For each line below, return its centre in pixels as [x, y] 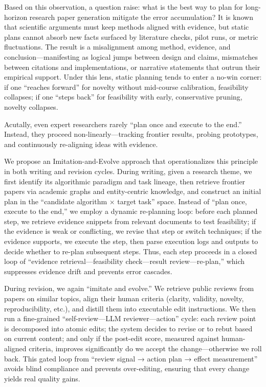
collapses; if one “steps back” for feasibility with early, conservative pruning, [123, 97]
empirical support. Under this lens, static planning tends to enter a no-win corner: [133, 77]
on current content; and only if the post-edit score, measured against [112, 338]
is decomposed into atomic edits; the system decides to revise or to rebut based [128, 328]
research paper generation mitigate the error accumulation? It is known [141, 17]
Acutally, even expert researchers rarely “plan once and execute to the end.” [123, 124]
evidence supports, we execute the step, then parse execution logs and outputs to [131, 241]
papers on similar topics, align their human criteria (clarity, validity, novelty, [124, 298]
